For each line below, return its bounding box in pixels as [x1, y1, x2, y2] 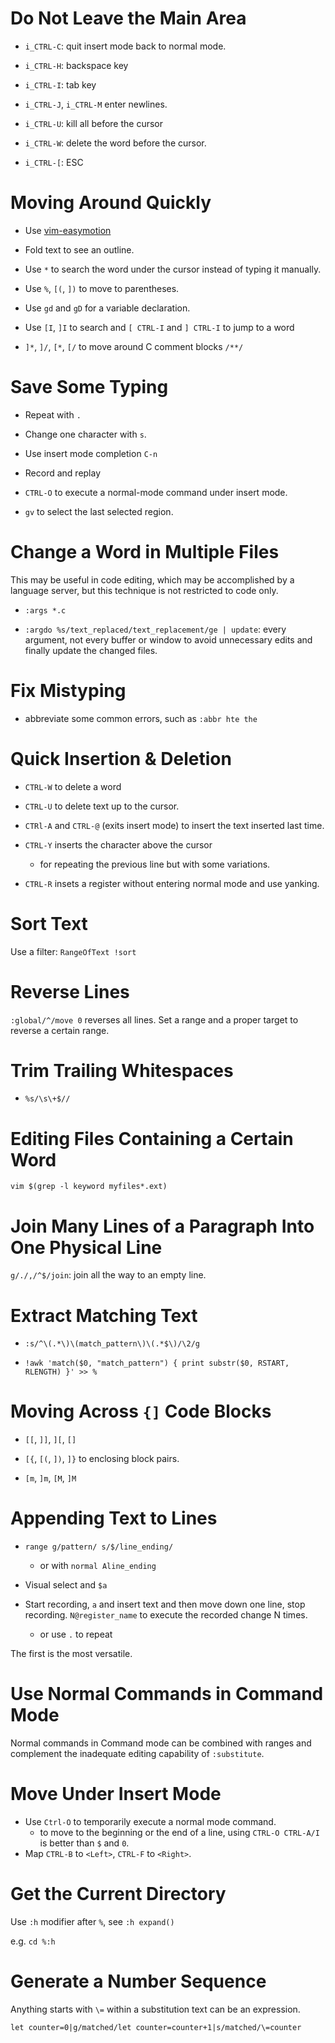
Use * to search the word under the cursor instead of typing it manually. [24, 263, 322, 275]
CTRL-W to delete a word [24, 780, 122, 792]
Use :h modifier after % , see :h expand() [10, 1915, 175, 1927]
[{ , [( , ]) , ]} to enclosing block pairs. [24, 1453, 180, 1465]
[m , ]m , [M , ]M [24, 1472, 77, 1484]
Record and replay [24, 467, 102, 479]
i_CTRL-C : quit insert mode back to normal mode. [24, 40, 227, 52]
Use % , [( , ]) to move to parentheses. [24, 282, 180, 294]
